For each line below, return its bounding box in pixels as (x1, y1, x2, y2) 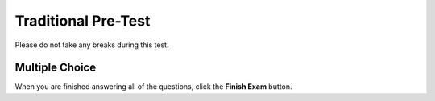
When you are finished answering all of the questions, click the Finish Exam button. (14, 82, 292, 91)
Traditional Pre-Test (14, 12, 151, 30)
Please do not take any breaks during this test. (14, 40, 169, 50)
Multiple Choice (14, 61, 97, 75)
